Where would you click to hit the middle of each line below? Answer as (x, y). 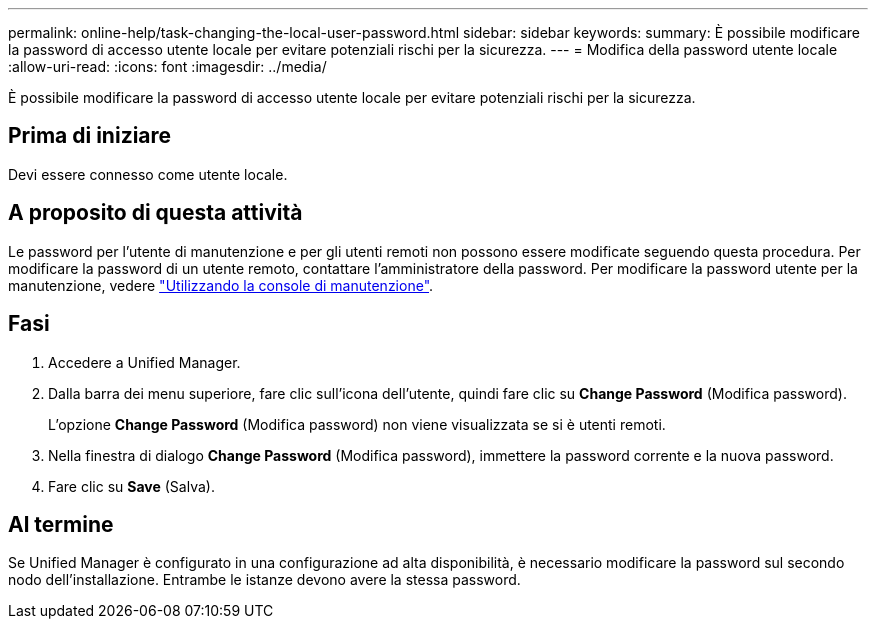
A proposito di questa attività (155, 213)
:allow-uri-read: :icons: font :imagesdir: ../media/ (167, 66)
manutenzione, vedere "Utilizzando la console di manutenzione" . (221, 285)
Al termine (61, 524)
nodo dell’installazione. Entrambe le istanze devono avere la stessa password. (264, 580)
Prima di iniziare (90, 136)
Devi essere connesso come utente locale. (148, 174)
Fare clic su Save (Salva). (131, 486)
